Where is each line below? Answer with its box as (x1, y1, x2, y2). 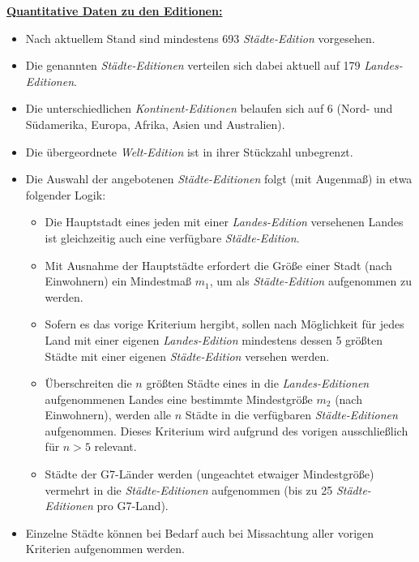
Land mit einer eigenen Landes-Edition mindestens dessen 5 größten (45, 331, 383, 348)
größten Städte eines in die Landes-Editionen (146, 375, 370, 392)
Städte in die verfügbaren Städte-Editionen (185, 406, 398, 423)
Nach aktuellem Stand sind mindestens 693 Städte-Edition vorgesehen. (25, 29, 375, 46)
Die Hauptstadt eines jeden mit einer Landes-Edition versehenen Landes (45, 213, 404, 230)
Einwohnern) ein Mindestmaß (45, 272, 191, 290)
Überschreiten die (45, 375, 132, 392)
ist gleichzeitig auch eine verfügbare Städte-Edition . (45, 229, 300, 246)
